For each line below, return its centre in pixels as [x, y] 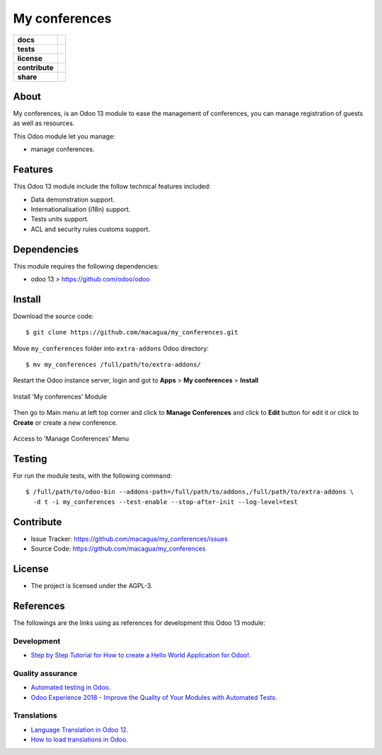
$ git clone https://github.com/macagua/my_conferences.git [132, 333]
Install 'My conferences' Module [60, 397]
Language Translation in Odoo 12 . [80, 730]
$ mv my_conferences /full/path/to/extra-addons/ [114, 365]
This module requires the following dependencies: [86, 266]
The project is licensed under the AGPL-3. [92, 585]
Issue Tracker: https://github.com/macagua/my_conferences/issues [129, 539]
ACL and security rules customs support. [91, 229]
